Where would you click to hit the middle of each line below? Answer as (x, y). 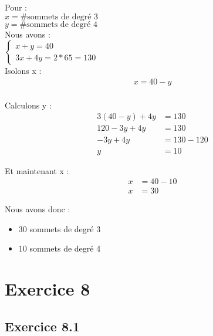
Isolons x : (23, 71)
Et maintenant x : (37, 170)
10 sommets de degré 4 (60, 248)
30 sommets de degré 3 (60, 228)
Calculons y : (28, 105)
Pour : (16, 7)
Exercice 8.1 (42, 326)
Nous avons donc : (38, 209)
